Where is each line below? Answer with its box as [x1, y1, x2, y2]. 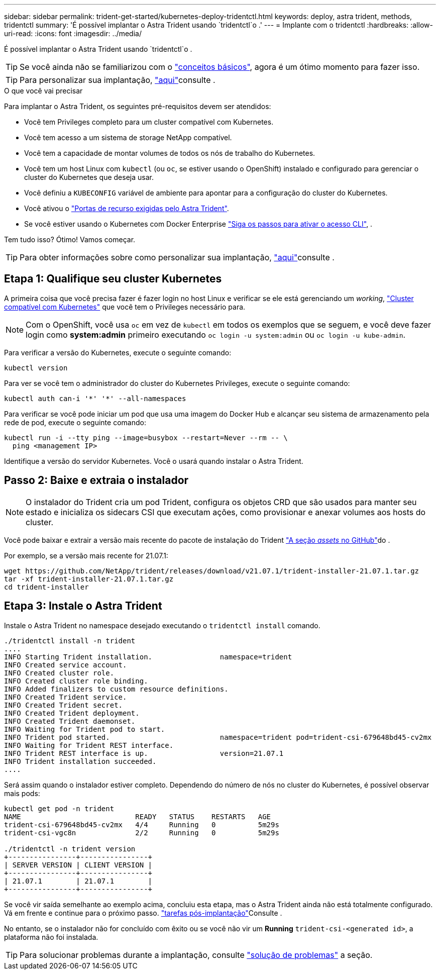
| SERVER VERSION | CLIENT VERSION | [4, 860, 153, 869]
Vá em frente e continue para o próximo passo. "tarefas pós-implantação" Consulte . [4, 908, 282, 917]
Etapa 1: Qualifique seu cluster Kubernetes [4, 272, 222, 285]
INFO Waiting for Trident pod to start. [4, 725, 165, 733]
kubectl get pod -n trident [4, 804, 115, 813]
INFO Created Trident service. [4, 693, 127, 701]
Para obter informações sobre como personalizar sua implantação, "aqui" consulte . [20, 252, 335, 262]
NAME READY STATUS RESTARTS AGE [4, 812, 271, 821]
